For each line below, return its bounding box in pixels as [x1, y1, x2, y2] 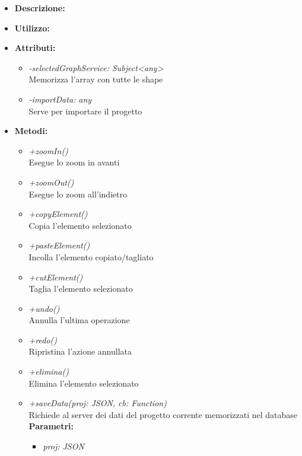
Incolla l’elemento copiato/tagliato [28, 250, 154, 263]
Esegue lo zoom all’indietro [28, 187, 128, 200]
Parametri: [28, 420, 74, 432]
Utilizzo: [14, 21, 50, 34]
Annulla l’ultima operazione [28, 314, 130, 326]
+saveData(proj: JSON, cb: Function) [28, 397, 167, 409]
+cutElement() [28, 270, 83, 283]
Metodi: [14, 125, 48, 137]
